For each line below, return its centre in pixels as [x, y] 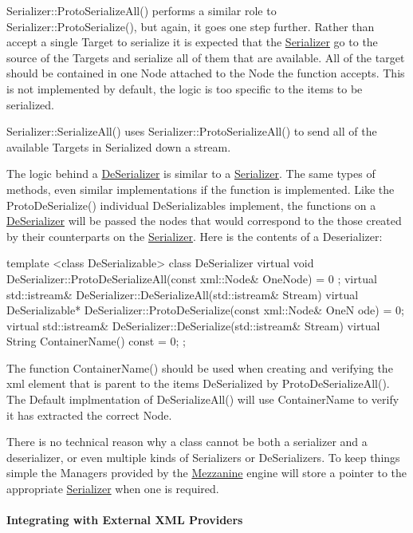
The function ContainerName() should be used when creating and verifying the [200, 367]
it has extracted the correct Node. [89, 415]
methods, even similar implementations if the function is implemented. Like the [201, 189]
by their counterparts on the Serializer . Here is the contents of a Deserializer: [195, 236]
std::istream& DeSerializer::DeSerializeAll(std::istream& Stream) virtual [183, 294]
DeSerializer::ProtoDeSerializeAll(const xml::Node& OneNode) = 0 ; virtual [192, 278]
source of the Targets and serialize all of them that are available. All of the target [206, 57]
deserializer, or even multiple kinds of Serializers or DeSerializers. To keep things [203, 457]
